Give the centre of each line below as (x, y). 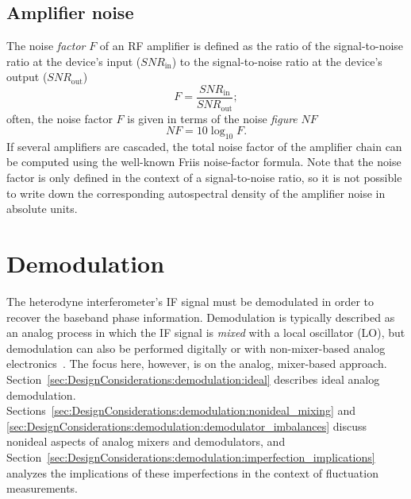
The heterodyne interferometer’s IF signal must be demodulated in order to (190, 301)
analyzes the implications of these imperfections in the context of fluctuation (192, 472)
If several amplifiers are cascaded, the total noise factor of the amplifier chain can (204, 146)
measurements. (42, 488)
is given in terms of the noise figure (212, 118)
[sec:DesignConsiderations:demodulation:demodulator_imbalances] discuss (186, 426)
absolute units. (42, 209)
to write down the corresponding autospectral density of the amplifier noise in (196, 193)
